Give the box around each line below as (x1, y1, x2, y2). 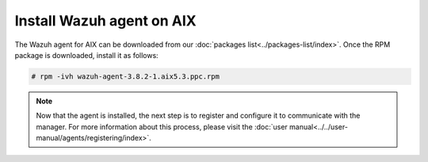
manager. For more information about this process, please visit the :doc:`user (36, 121, 289, 131)
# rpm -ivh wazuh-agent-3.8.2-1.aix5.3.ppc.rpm (31, 71, 220, 81)
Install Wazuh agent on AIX (14, 12, 197, 29)
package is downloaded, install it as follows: (14, 50, 159, 60)
